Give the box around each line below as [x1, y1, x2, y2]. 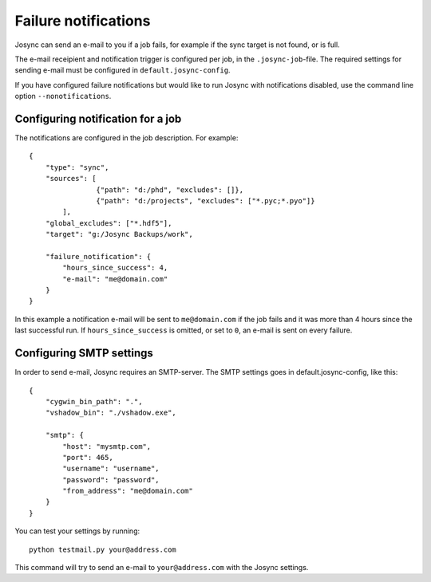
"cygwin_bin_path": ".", [45, 397, 143, 406]
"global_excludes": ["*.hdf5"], [45, 218, 172, 227]
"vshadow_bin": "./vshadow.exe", [45, 408, 177, 418]
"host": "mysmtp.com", [62, 442, 152, 450]
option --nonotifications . [14, 92, 112, 101]
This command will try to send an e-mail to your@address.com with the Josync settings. [14, 563, 309, 572]
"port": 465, [62, 453, 113, 462]
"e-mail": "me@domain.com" [62, 274, 168, 283]
